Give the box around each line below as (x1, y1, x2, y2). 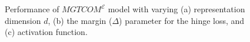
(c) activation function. (5, 26, 88, 38)
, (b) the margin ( (48, 14, 112, 26)
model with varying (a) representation (108, 3, 245, 15)
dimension (5, 14, 41, 26)
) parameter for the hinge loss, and (119, 14, 245, 26)
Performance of (5, 3, 59, 15)
